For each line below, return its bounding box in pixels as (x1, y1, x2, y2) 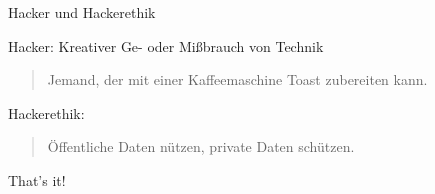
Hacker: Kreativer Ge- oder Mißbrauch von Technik (8, 35, 324, 56)
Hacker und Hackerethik (8, 2, 156, 22)
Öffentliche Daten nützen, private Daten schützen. (47, 136, 355, 157)
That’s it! (8, 169, 66, 190)
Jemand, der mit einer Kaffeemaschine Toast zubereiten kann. (47, 69, 428, 90)
